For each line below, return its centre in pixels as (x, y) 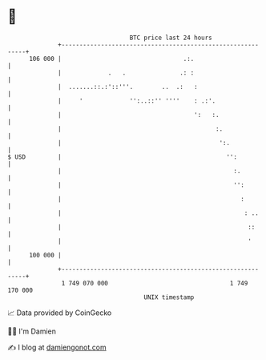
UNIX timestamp (169, 297)
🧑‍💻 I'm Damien (32, 331)
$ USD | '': (123, 157)
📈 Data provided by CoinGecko (60, 313)
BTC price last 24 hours (171, 38)
